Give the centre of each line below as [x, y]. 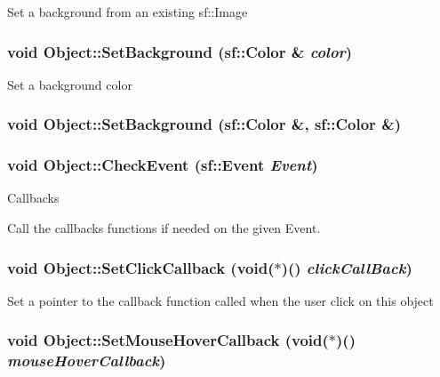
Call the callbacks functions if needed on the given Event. [164, 228]
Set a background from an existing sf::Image [128, 12]
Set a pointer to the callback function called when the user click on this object [220, 300]
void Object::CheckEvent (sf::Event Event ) [163, 165]
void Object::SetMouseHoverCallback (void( [168, 340]
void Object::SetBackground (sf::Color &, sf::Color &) [204, 124]
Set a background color [70, 84]
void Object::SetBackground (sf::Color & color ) [180, 51]
